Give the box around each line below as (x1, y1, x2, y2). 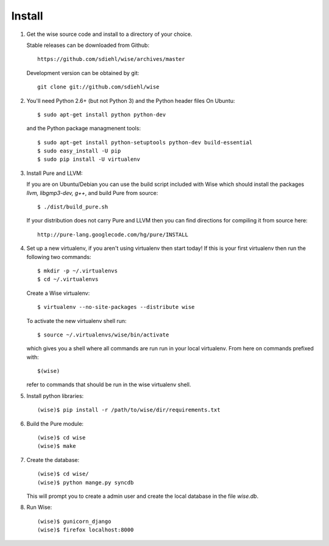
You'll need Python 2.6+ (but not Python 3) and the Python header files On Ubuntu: (26, 97, 235, 104)
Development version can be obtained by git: (26, 69, 140, 76)
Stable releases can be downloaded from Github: (26, 41, 149, 49)
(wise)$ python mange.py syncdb (37, 479, 134, 486)
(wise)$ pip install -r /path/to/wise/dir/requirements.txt (37, 406, 221, 414)
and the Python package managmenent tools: (26, 125, 141, 132)
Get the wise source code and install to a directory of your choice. (26, 30, 193, 38)
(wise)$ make (37, 442, 76, 450)
